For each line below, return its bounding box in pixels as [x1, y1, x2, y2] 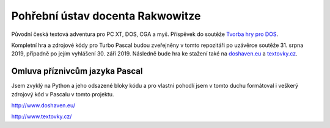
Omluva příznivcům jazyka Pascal [11, 66, 143, 76]
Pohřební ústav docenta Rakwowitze [11, 9, 201, 23]
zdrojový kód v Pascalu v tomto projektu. [11, 90, 114, 98]
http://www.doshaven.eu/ [11, 102, 76, 109]
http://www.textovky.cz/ [11, 113, 72, 120]
